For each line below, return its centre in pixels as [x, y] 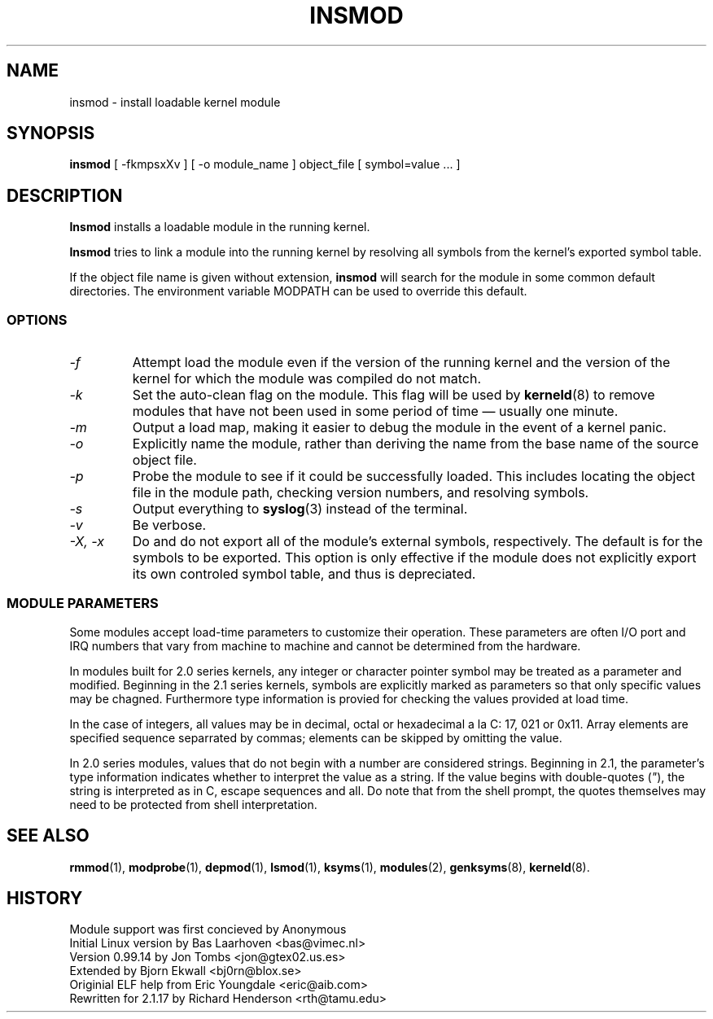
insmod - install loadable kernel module [175, 102]
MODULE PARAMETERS [83, 604]
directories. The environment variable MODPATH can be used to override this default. [298, 291]
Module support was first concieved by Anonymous [208, 929]
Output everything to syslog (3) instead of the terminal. [300, 509]
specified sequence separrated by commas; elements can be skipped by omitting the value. [316, 737]
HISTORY [45, 899]
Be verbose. [169, 525]
